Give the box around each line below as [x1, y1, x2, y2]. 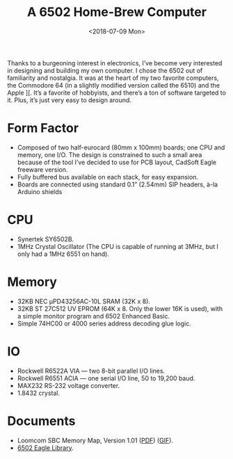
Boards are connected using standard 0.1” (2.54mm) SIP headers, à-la [17, 180, 218, 188]
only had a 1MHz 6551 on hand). [17, 250, 110, 258]
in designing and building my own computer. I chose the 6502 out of [7, 66, 203, 74]
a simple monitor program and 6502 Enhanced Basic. [17, 312, 170, 320]
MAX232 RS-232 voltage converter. [17, 381, 120, 389]
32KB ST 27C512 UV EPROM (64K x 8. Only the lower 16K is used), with [17, 304, 223, 313]
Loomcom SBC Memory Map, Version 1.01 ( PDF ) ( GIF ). [17, 436, 174, 444]
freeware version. [17, 165, 68, 174]
